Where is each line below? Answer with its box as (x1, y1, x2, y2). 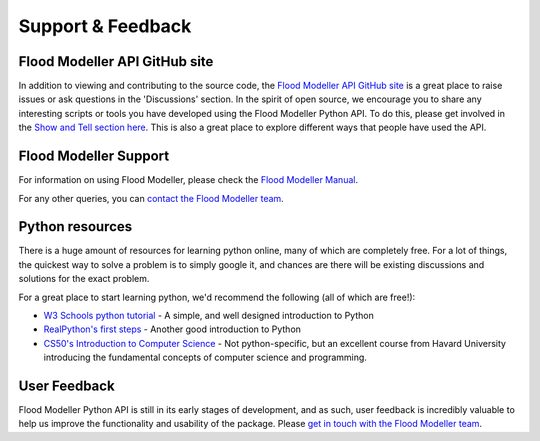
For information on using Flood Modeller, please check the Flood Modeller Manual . (18, 174, 359, 186)
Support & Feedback (18, 15, 192, 37)
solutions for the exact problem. (18, 273, 150, 285)
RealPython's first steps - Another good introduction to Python (43, 323, 302, 335)
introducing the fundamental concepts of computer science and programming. (43, 351, 367, 364)
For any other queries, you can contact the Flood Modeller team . (18, 192, 284, 204)
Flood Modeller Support (18, 148, 170, 165)
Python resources (18, 218, 133, 235)
